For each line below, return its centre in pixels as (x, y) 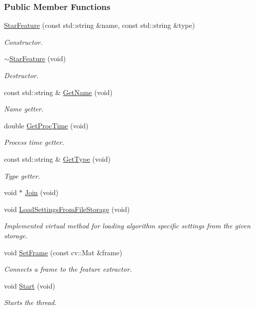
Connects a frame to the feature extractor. (68, 269)
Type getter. (22, 175)
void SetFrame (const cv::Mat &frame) (63, 252)
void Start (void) (30, 285)
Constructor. (23, 42)
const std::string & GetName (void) (58, 92)
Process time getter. (34, 142)
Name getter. (24, 109)
